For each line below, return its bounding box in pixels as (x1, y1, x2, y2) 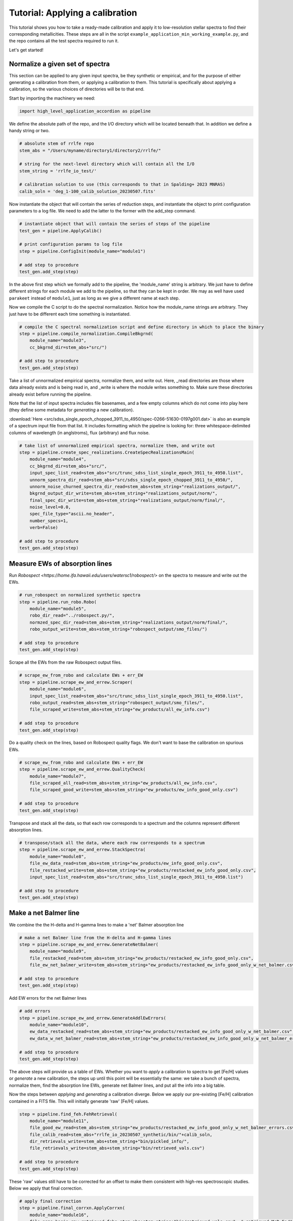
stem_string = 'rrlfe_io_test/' (19, 168, 97, 173)
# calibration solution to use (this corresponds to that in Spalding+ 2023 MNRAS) (19, 182, 226, 188)
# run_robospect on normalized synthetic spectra (19, 592, 141, 598)
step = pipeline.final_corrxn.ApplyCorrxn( (19, 1205, 126, 1211)
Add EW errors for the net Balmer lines (9, 995, 87, 1001)
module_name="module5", (29, 606, 86, 611)
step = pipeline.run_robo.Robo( (19, 599, 97, 605)
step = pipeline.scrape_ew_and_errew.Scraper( (19, 679, 133, 685)
